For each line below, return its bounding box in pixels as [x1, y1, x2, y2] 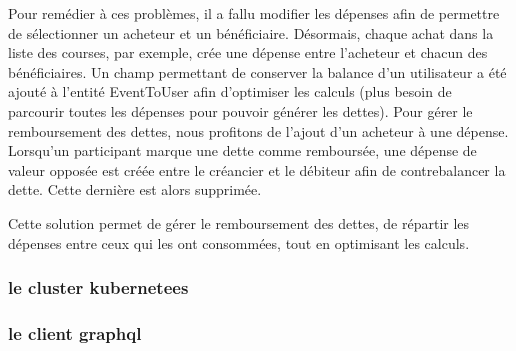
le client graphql [8, 320, 142, 345]
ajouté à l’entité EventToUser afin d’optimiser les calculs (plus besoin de [8, 81, 452, 102]
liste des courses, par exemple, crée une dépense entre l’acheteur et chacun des [8, 42, 488, 63]
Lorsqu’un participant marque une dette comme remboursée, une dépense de [8, 140, 477, 161]
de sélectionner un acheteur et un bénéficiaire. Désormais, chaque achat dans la [8, 22, 494, 43]
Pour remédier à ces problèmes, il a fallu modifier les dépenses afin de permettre [8, 3, 500, 23]
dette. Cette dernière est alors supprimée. [8, 179, 262, 200]
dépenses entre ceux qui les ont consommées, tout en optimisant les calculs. [8, 232, 470, 253]
